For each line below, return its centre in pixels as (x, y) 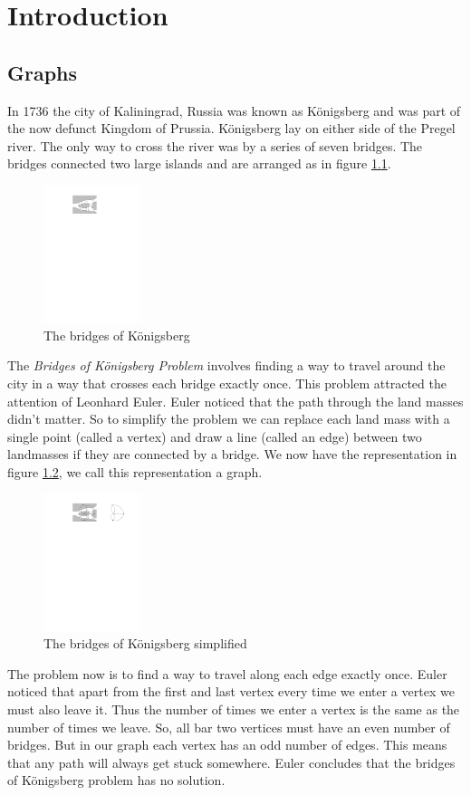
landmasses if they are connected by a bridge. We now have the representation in (232, 454)
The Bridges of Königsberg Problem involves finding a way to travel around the (226, 365)
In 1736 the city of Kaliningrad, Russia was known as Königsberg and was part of (234, 110)
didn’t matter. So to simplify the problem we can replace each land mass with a (229, 419)
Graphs (43, 72)
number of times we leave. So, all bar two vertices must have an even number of (229, 727)
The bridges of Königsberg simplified (145, 643)
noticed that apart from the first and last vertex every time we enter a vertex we (231, 691)
